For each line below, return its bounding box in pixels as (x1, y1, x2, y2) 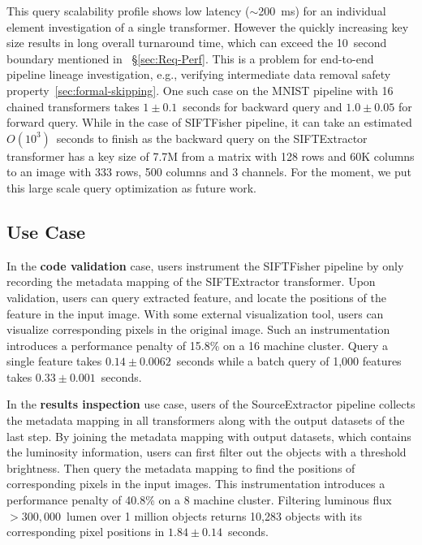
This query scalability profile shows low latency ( (6, 2, 250, 19)
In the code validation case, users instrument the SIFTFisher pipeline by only (6, 257, 404, 274)
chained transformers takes (6, 97, 140, 115)
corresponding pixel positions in (6, 523, 165, 540)
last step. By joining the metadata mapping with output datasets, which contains (6, 427, 411, 444)
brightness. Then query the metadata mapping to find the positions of (6, 459, 355, 476)
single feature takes (6, 353, 102, 370)
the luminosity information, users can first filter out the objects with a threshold (6, 443, 407, 461)
